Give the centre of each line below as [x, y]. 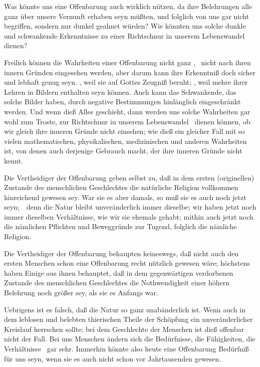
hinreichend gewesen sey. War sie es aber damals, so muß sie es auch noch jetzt [125, 197]
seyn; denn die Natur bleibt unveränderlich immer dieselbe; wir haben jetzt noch [130, 207]
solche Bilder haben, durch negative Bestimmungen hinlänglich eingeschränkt [122, 102]
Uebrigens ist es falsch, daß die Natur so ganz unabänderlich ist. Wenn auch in [125, 309]
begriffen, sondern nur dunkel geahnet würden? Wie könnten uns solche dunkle [125, 26]
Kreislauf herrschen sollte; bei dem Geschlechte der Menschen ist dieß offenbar [124, 329]
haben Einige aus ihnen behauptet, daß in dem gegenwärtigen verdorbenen [119, 272]
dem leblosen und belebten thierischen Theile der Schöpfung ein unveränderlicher [128, 319]
